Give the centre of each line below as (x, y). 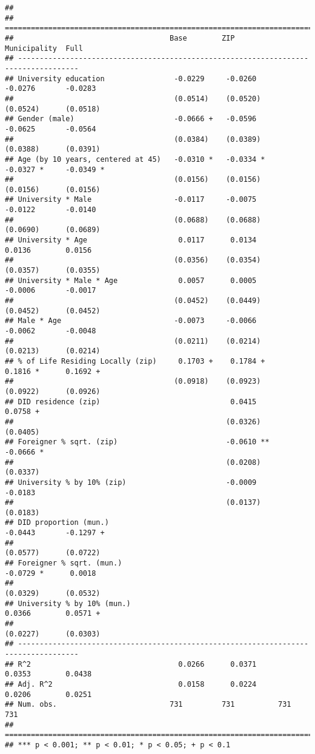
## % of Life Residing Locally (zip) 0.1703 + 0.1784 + (135, 361)
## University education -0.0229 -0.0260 (131, 78)
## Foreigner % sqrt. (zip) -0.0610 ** (137, 442)
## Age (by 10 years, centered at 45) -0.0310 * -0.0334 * (135, 159)
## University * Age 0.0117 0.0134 (131, 240)
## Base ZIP (120, 38)
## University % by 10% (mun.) (68, 603)
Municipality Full (44, 48)
